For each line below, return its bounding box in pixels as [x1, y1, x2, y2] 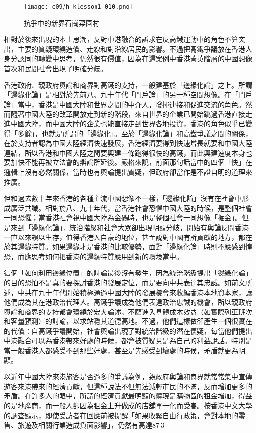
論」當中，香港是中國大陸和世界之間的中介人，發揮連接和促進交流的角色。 [4, 99, 245, 109]
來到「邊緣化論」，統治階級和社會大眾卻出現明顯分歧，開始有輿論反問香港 [10, 222, 249, 232]
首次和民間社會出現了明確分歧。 [4, 63, 107, 74]
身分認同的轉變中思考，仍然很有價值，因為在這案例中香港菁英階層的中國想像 [4, 53, 252, 64]
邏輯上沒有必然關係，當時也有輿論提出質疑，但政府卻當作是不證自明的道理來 [4, 166, 252, 177]
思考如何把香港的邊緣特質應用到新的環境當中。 [31, 251, 183, 261]
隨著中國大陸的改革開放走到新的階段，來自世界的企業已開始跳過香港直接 [10, 109, 245, 119]
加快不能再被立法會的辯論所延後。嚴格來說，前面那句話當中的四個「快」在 [10, 157, 252, 167]
